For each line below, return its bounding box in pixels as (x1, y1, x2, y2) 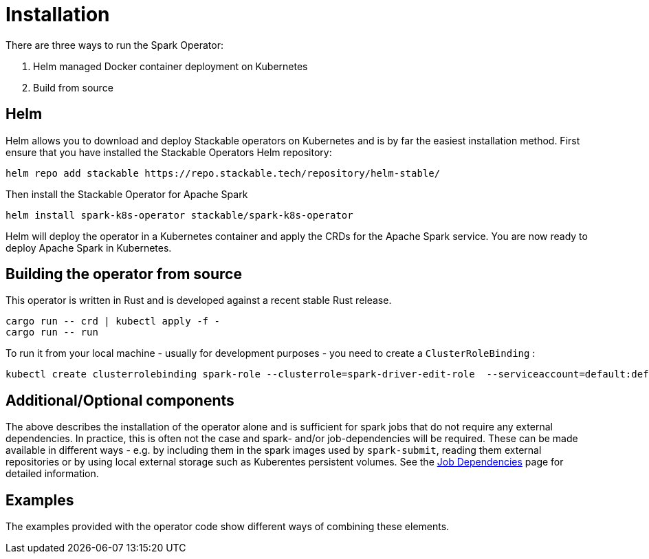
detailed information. (5, 468, 99, 480)
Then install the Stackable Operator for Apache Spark (5, 188, 248, 200)
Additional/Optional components (5, 391, 234, 409)
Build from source (33, 81, 113, 94)
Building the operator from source (5, 265, 242, 283)
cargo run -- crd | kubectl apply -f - (5, 316, 220, 327)
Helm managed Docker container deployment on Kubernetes (33, 60, 308, 72)
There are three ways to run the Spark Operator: (5, 39, 223, 51)
